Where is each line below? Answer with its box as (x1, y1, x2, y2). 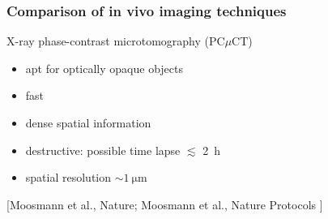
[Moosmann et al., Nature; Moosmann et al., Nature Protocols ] (6, 195, 323, 213)
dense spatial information (25, 114, 151, 131)
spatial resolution (25, 169, 112, 186)
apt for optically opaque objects (25, 59, 183, 76)
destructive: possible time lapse (25, 141, 181, 158)
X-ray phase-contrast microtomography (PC (6, 32, 225, 49)
